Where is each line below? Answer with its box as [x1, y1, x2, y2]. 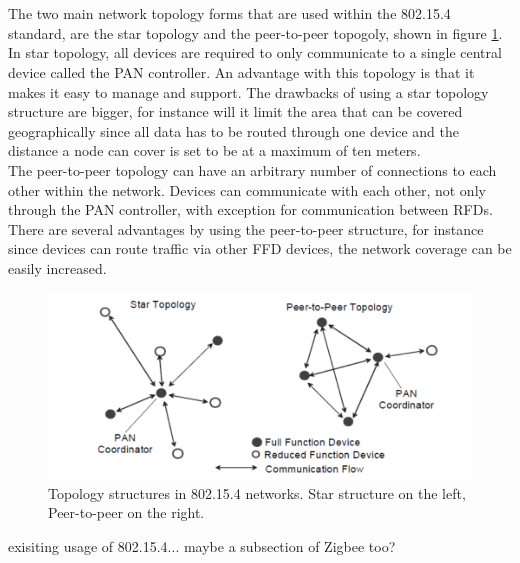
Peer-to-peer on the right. [48, 502, 205, 523]
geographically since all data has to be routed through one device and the [8, 120, 460, 141]
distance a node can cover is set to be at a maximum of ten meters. [8, 140, 421, 161]
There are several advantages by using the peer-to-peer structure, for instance [8, 218, 484, 239]
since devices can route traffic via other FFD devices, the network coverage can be [8, 238, 512, 259]
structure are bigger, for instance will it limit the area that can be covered [8, 101, 463, 122]
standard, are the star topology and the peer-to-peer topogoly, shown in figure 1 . [8, 22, 503, 43]
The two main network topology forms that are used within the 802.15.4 [8, 3, 451, 24]
